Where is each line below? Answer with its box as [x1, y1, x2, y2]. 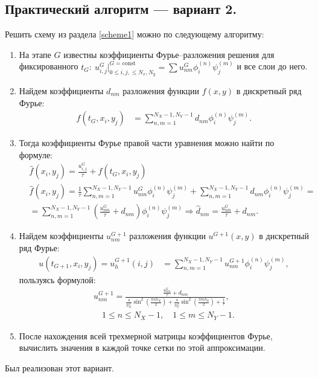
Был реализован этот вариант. [5, 362, 114, 374]
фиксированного [19, 60, 78, 72]
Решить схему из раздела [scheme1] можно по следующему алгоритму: [5, 28, 264, 40]
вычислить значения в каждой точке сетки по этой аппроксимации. [19, 341, 266, 354]
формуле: [19, 148, 52, 161]
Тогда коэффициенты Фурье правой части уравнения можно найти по [19, 136, 275, 149]
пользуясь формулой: [19, 273, 96, 286]
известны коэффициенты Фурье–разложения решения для [63, 48, 275, 60]
